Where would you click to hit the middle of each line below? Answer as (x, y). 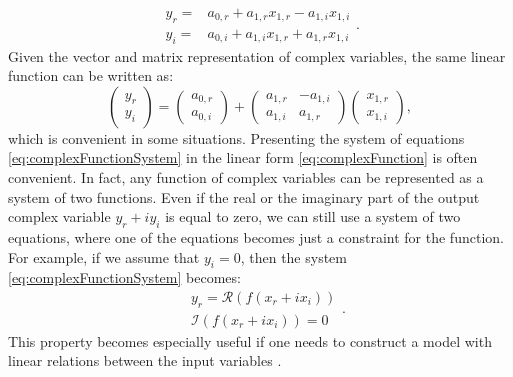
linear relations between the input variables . (145, 360)
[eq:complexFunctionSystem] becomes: (124, 277)
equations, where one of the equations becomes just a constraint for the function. (256, 237)
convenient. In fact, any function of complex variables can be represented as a (246, 177)
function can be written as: (91, 75)
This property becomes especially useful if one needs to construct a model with (250, 340)
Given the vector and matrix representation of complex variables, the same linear (257, 55)
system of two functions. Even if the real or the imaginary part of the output (244, 196)
